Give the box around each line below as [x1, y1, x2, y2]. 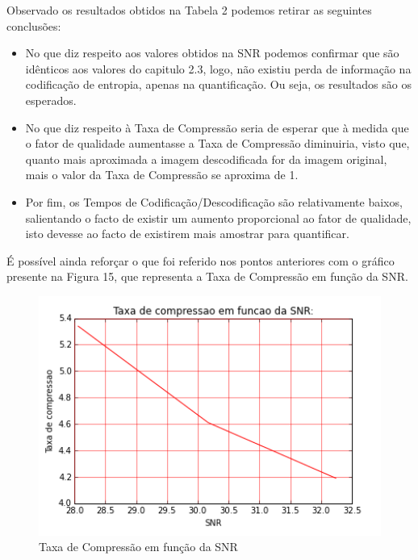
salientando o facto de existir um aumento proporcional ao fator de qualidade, [25, 209, 412, 226]
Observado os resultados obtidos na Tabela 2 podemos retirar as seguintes [6, 2, 372, 18]
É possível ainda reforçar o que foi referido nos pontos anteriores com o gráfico [6, 252, 395, 269]
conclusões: [6, 17, 61, 34]
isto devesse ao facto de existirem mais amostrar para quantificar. [25, 225, 349, 242]
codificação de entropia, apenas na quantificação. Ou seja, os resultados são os [25, 76, 412, 93]
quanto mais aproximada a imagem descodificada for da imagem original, [25, 150, 387, 167]
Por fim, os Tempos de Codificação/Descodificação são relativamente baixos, [25, 193, 403, 210]
